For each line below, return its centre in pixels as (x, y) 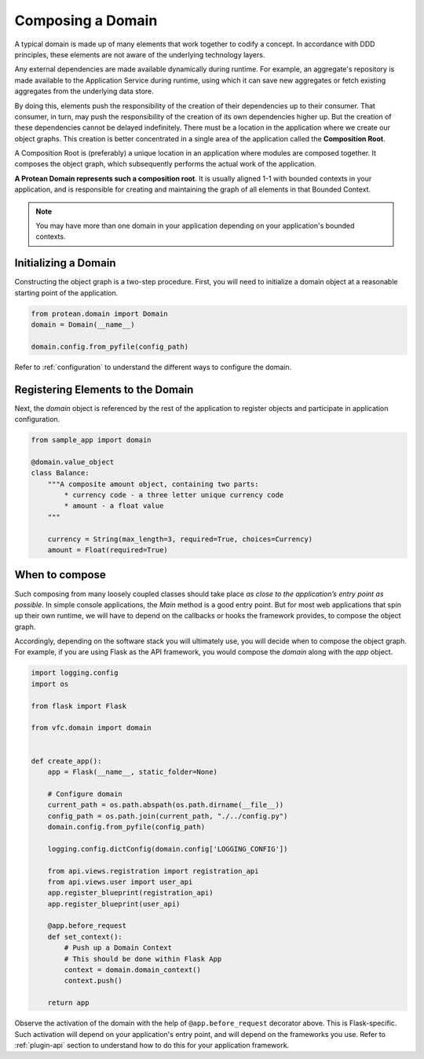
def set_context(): (85, 936)
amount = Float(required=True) (108, 550)
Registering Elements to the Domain (104, 389)
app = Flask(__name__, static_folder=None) (132, 771)
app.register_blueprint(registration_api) (130, 893)
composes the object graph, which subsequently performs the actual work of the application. (166, 164)
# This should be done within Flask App (143, 959)
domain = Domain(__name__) (83, 325)
